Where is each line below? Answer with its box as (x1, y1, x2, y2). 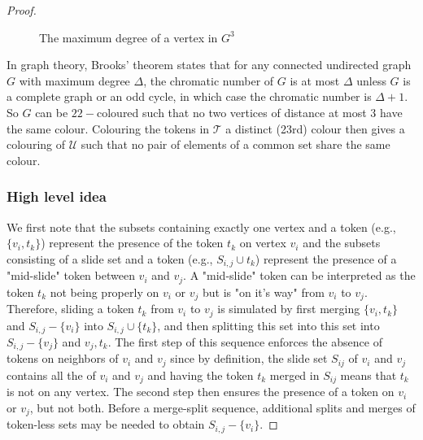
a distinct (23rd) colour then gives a (225, 120, 405, 137)
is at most (290, 72, 340, 89)
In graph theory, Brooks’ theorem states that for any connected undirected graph (7, 56, 412, 73)
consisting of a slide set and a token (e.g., (7, 250, 213, 267)
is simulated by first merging (217, 300, 360, 317)
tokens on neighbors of (7, 350, 119, 367)
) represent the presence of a (255, 250, 397, 267)
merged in (269, 366, 320, 383)
